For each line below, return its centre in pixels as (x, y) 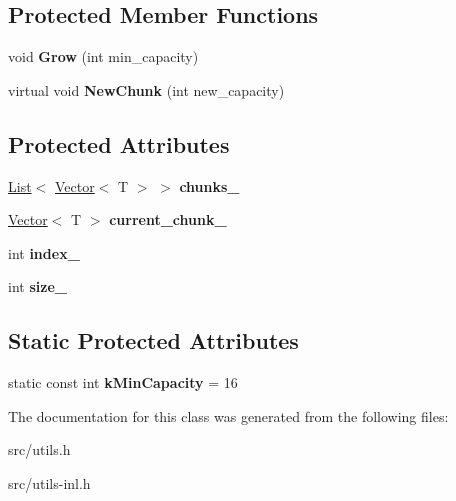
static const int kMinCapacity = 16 (123, 382)
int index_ (44, 252)
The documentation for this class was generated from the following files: (228, 415)
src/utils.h (39, 449)
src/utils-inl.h (49, 482)
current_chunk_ (168, 219)
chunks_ (209, 185)
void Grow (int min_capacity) (103, 56)
